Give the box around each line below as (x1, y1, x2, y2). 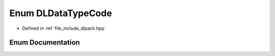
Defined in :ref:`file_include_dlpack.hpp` (22, 25, 106, 31)
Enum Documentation (9, 38, 80, 47)
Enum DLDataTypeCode (9, 8, 112, 19)
